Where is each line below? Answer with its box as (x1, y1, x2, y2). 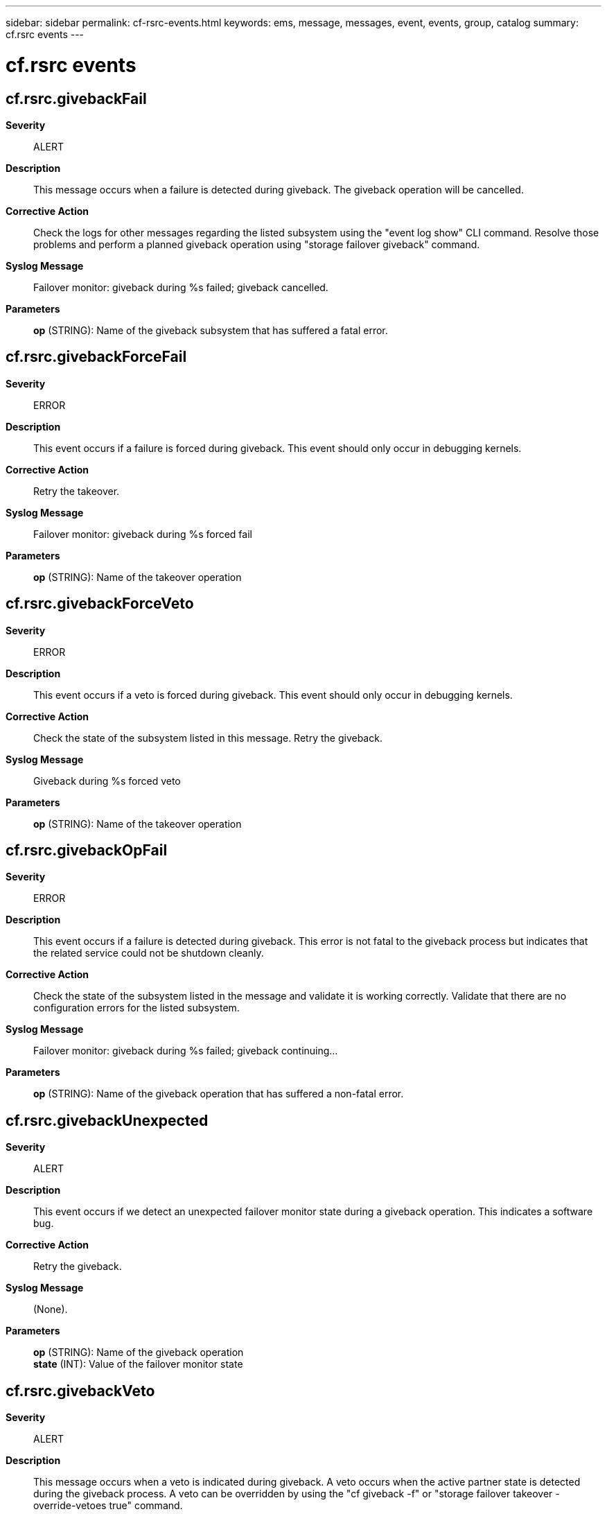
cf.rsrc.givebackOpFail (6, 842, 168, 860)
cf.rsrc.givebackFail (6, 89, 147, 107)
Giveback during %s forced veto (33, 774, 181, 787)
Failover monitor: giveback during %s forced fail (33, 528, 252, 540)
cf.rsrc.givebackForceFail (6, 348, 187, 366)
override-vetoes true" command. (33, 1499, 183, 1512)
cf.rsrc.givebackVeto (6, 1382, 155, 1400)
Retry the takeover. (33, 485, 120, 497)
